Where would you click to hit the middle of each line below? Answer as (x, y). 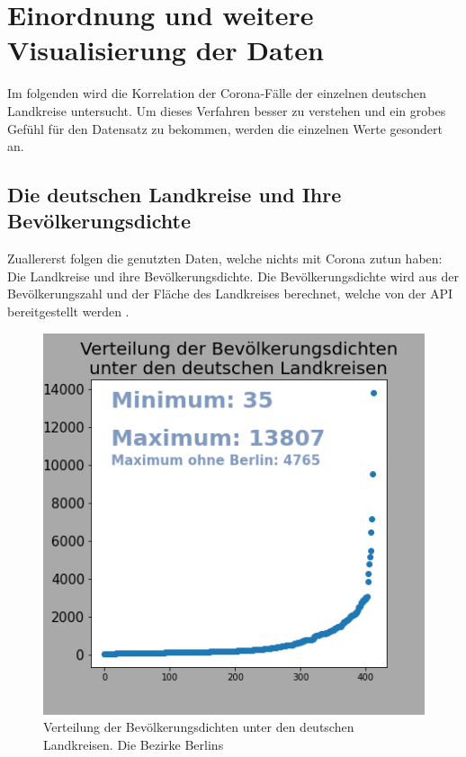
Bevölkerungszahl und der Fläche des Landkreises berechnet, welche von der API (230, 294)
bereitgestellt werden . (68, 312)
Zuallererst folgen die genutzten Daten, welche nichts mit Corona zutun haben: (225, 258)
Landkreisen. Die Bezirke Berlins (134, 744)
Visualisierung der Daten (166, 50)
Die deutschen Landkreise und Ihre (175, 195)
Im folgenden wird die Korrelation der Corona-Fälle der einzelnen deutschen (217, 93)
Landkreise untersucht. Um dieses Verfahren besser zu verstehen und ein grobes (227, 110)
